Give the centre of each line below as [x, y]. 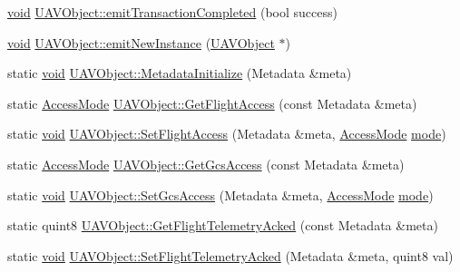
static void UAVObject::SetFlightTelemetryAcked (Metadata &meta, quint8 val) [230, 255]
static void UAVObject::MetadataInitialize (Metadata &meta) [180, 73]
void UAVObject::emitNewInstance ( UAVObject [141, 42]
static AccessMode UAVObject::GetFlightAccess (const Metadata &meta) [212, 103]
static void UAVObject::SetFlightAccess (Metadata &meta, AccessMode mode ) [227, 134]
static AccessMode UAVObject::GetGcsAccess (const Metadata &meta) [206, 164]
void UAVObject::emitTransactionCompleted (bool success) [172, 12]
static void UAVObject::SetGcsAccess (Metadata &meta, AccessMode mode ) [220, 194]
